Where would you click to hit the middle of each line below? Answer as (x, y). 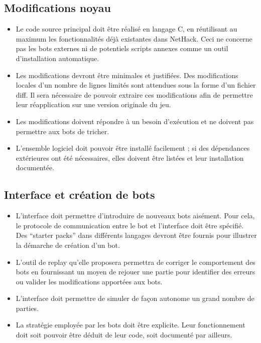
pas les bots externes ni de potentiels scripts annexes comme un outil (122, 48)
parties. (27, 308)
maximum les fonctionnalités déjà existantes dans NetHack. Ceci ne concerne (134, 38)
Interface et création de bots (80, 195)
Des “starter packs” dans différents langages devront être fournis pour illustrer (136, 235)
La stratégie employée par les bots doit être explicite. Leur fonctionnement (130, 325)
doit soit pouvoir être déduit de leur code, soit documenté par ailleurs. (124, 335)
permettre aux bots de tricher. (62, 131)
